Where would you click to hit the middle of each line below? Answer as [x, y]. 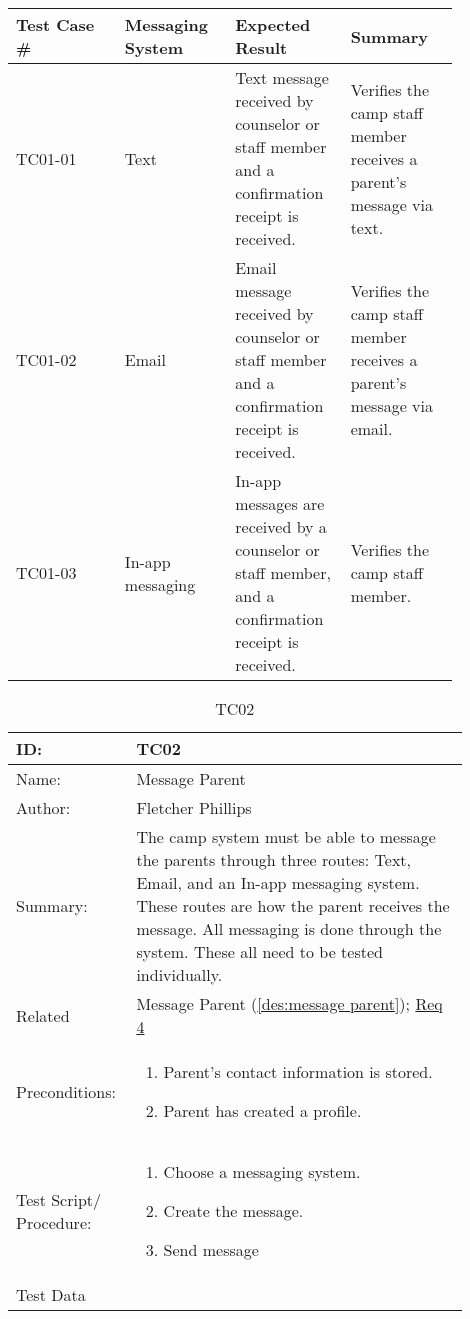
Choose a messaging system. [262, 1171]
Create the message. [233, 1210]
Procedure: [54, 1222]
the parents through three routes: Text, [273, 859]
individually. [179, 974]
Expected [273, 24]
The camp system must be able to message [286, 836]
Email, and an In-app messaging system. [278, 882]
